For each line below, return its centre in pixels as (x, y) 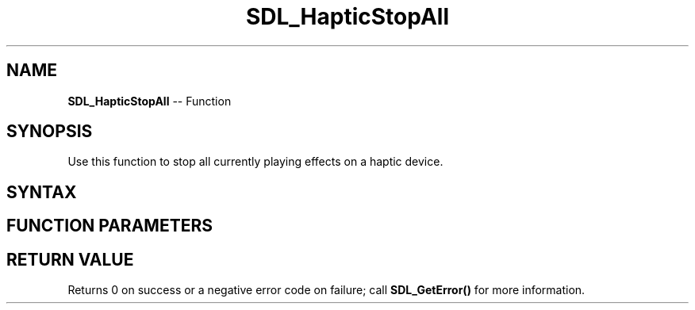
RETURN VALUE (70, 259)
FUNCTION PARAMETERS (109, 226)
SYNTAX (42, 192)
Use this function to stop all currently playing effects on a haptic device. (255, 162)
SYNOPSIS (50, 132)
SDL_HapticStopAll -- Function (150, 101)
